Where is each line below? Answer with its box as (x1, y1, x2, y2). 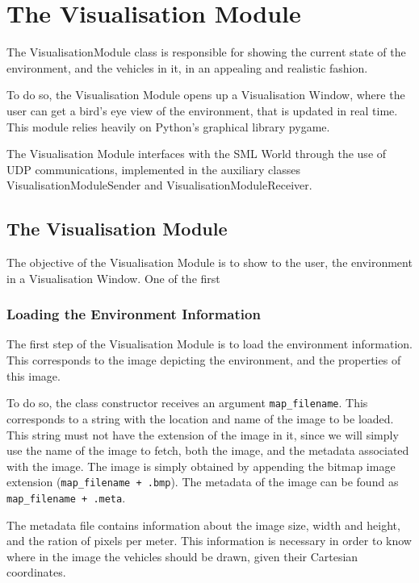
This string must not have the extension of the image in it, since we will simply (6, 426, 399, 443)
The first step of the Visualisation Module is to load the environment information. (6, 335, 413, 352)
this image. (6, 367, 61, 384)
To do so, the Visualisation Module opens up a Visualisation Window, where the (6, 86, 405, 103)
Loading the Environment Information (6, 304, 261, 324)
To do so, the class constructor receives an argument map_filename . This (6, 394, 368, 411)
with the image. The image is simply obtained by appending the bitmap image (6, 457, 396, 474)
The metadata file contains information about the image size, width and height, (6, 516, 400, 533)
